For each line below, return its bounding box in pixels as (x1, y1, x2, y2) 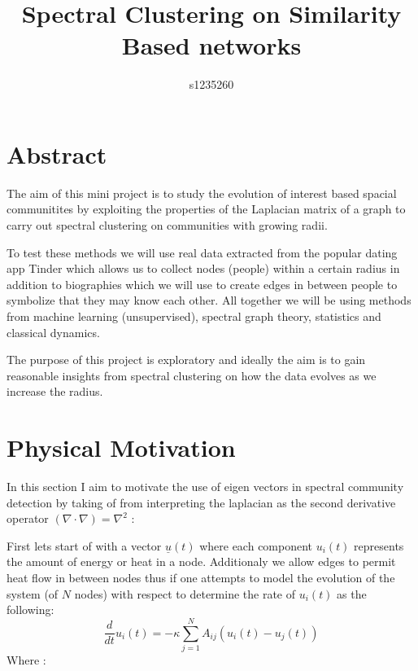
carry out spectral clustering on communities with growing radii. (7, 217, 328, 234)
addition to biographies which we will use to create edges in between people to (7, 275, 398, 292)
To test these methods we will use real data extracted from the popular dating (7, 243, 398, 261)
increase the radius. (7, 383, 103, 400)
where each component (199, 537, 313, 554)
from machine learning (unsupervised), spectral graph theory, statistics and (7, 308, 381, 324)
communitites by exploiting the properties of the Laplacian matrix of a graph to (7, 200, 406, 217)
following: (7, 601, 54, 618)
